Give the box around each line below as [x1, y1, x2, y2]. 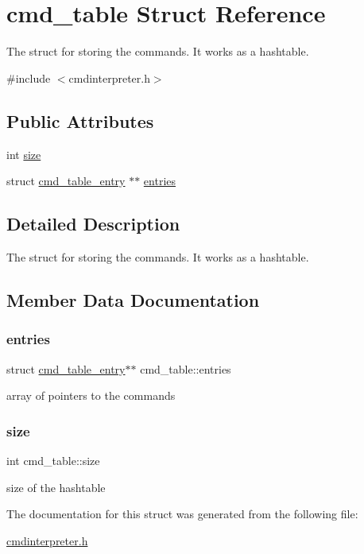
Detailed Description [6, 211, 180, 236]
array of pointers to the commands [6, 387, 176, 404]
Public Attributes [6, 108, 154, 133]
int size [6, 145, 41, 162]
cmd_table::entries [140, 360, 231, 377]
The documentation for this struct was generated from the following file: [6, 506, 358, 522]
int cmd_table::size [6, 451, 100, 468]
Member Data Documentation [6, 287, 260, 312]
